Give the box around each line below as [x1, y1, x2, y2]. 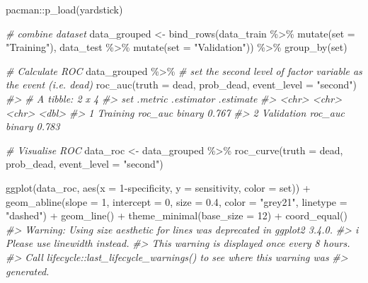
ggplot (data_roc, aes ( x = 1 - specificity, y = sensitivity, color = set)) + [6, 180, 311, 195]
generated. [6, 263, 50, 278]
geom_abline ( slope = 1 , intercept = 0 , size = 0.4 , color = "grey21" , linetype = [6, 194, 347, 209]
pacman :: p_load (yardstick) [6, 2, 123, 16]
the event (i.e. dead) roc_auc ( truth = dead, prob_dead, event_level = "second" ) [6, 77, 357, 92]
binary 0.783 [6, 119, 60, 134]
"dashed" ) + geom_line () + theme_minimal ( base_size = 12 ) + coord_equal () [6, 208, 347, 223]
